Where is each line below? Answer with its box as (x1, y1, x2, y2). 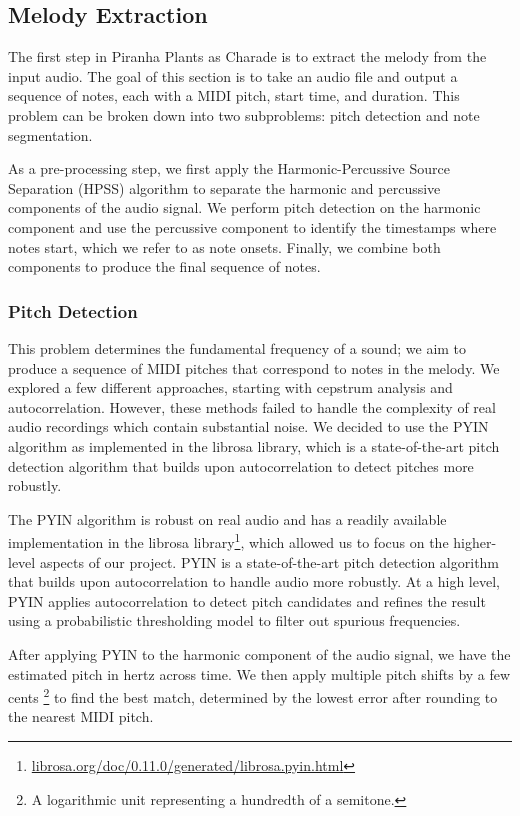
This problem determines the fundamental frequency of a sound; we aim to (8, 337, 467, 358)
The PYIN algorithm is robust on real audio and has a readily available (8, 508, 447, 529)
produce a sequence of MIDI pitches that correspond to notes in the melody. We (8, 357, 500, 378)
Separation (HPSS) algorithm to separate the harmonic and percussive (8, 177, 441, 198)
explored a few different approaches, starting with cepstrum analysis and (8, 377, 453, 398)
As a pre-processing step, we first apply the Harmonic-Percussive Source (8, 158, 450, 179)
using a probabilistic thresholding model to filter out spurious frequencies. (8, 610, 461, 631)
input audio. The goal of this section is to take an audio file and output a (8, 65, 458, 86)
